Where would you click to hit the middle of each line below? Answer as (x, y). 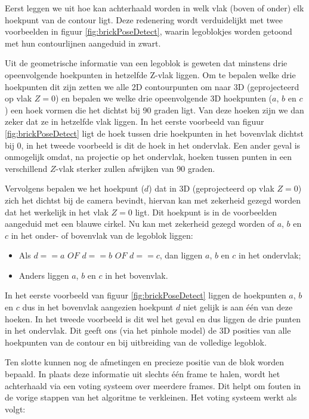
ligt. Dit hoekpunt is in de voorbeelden (206, 212)
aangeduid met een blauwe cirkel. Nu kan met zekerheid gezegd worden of (140, 224)
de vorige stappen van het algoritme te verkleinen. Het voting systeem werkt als (151, 397)
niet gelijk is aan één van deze (238, 307)
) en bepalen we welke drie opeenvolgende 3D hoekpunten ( (164, 98)
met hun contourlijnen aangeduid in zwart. (83, 43)
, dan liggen (181, 255)
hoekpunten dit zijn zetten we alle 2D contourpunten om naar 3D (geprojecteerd (152, 86)
